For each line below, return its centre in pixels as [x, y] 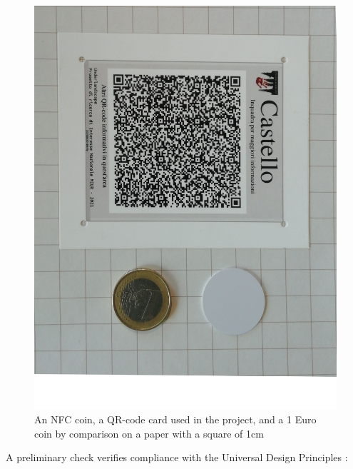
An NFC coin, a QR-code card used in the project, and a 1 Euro [175, 419]
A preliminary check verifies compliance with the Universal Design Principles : [177, 457]
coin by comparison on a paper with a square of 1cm [149, 433]
